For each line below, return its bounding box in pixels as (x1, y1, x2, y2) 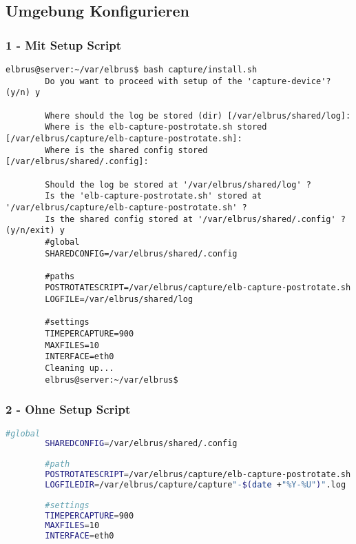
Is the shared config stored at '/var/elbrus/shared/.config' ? (45, 214, 346, 224)
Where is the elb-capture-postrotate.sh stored (45, 122, 267, 132)
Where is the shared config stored (45, 145, 208, 155)
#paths (45, 271, 75, 281)
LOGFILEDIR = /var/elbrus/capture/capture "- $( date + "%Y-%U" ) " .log (45, 479, 346, 490)
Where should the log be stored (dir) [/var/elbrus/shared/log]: (45, 110, 351, 121)
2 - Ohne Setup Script (6, 401, 131, 418)
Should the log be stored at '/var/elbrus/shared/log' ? (45, 179, 311, 190)
